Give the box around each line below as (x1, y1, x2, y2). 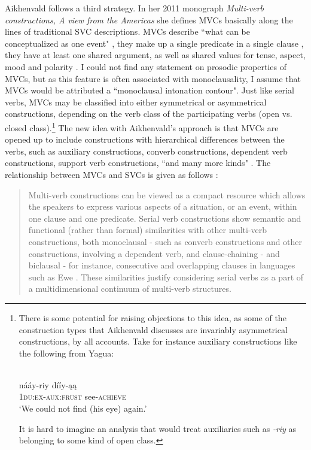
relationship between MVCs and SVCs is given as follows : (5, 168, 218, 180)
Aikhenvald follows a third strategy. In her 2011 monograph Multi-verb (5, 2, 264, 14)
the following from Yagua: (19, 346, 114, 359)
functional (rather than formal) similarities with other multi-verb (28, 224, 267, 236)
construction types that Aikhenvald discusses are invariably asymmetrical (19, 323, 288, 336)
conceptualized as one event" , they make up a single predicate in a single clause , (5, 37, 304, 49)
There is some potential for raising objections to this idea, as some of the (19, 311, 286, 324)
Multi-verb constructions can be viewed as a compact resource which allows (28, 188, 306, 201)
